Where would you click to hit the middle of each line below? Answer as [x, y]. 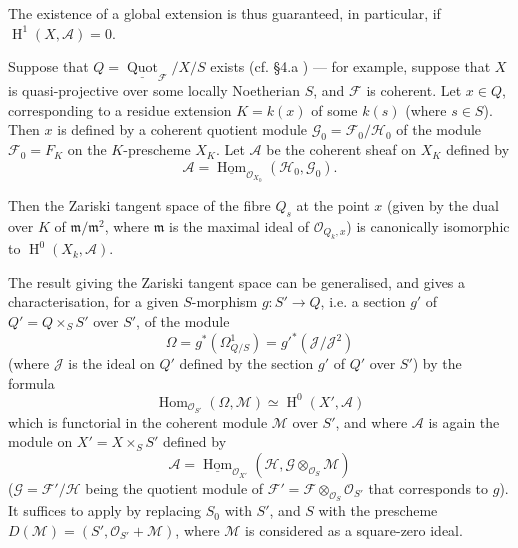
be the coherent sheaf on [341, 149]
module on [40, 441]
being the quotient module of [174, 487]
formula [31, 382]
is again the [464, 421]
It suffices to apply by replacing [105, 510]
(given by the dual [443, 204]
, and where [371, 421]
